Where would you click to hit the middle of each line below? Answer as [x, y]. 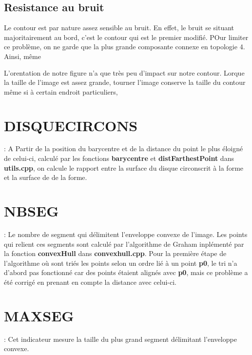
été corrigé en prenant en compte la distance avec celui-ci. [90, 282]
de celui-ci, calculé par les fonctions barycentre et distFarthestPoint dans [119, 158]
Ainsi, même [22, 56]
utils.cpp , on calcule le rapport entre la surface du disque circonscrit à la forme [124, 168]
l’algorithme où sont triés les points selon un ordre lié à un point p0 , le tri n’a [121, 263]
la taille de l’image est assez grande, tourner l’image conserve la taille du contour [125, 82]
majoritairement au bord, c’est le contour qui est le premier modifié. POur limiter [126, 37]
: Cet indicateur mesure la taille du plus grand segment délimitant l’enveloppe [120, 339]
